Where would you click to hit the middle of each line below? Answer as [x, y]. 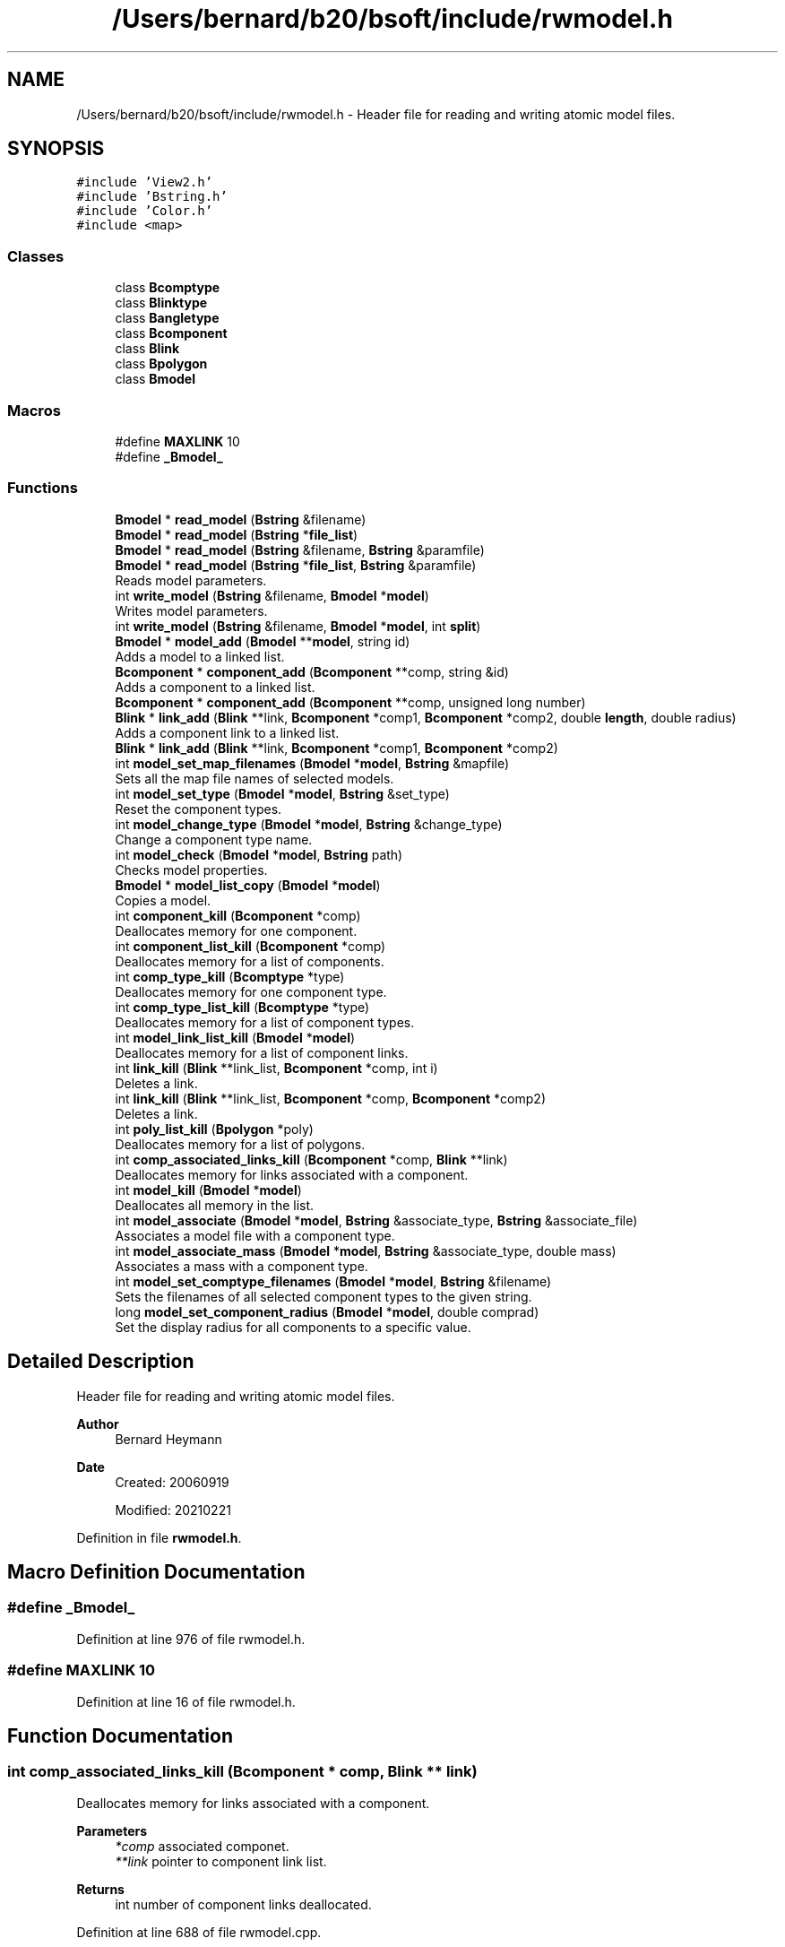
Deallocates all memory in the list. [215, 1205]
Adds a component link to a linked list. [227, 732]
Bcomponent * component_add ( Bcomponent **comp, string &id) [312, 671]
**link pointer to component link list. [221, 1861]
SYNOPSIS [56, 149]
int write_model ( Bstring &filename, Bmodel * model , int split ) [298, 626]
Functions [43, 488]
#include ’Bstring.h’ [152, 197]
